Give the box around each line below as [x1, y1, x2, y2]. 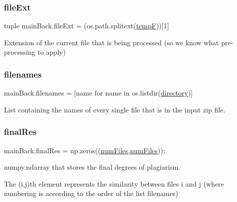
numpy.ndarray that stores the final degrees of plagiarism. [4, 162, 181, 172]
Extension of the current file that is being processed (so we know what [4, 37, 219, 47]
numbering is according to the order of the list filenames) [4, 188, 178, 199]
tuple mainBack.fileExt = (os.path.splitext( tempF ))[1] [4, 20, 169, 31]
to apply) [37, 47, 66, 57]
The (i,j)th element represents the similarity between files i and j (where [4, 178, 224, 189]
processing [4, 47, 35, 57]
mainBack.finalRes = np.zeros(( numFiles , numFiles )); [4, 145, 165, 155]
